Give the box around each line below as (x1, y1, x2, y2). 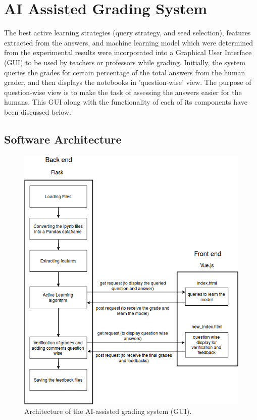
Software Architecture (4, 131, 122, 147)
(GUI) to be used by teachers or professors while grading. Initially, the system (4, 57, 245, 67)
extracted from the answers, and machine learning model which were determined (4, 37, 253, 48)
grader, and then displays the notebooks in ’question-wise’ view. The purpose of (4, 77, 251, 87)
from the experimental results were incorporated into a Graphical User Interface (4, 47, 252, 58)
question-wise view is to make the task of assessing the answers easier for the (4, 86, 242, 97)
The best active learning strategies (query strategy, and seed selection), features (4, 27, 251, 38)
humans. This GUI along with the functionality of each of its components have (4, 97, 247, 107)
